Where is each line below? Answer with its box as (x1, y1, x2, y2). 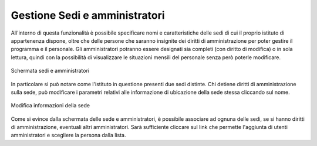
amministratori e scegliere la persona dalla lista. (11, 132, 126, 139)
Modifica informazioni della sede (11, 102, 90, 109)
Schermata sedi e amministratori (11, 67, 90, 74)
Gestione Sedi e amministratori (11, 9, 165, 22)
